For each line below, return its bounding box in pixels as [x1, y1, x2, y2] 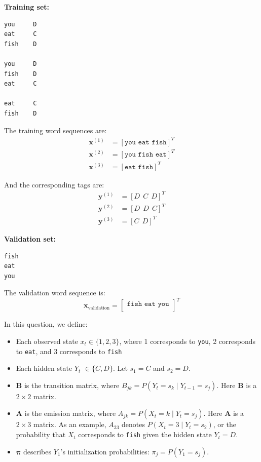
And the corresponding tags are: [4, 179, 104, 189]
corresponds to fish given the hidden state [78, 429, 212, 440]
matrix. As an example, [33, 419, 106, 430]
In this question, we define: [4, 319, 88, 329]
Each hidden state [16, 363, 72, 373]
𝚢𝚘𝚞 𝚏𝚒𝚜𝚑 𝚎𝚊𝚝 [124, 151, 167, 159]
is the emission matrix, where [24, 408, 116, 418]
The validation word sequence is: [4, 287, 105, 298]
